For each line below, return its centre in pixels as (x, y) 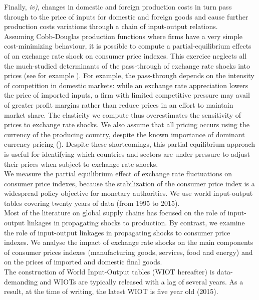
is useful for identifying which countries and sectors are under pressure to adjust (127, 154)
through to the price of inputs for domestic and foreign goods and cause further (126, 16)
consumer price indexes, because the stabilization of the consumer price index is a (129, 183)
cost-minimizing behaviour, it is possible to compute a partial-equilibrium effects (128, 46)
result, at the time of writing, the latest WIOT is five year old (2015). (111, 291)
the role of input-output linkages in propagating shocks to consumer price (117, 232)
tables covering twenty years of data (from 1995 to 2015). (92, 203)
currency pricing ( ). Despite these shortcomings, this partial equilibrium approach (130, 144)
